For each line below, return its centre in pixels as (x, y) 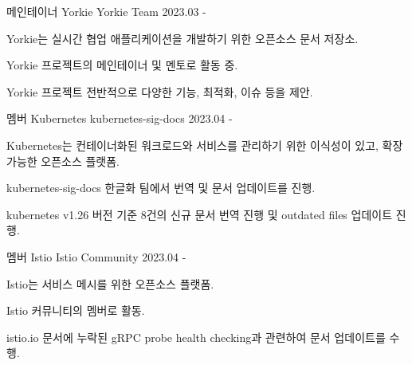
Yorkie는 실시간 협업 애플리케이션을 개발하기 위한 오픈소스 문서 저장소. (182, 38)
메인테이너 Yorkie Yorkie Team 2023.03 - (106, 11)
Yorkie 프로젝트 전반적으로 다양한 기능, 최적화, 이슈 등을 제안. (160, 91)
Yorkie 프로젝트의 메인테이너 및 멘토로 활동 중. (122, 65)
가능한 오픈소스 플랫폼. (63, 161)
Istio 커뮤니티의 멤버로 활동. (76, 310)
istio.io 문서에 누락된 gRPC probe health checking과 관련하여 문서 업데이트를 (196, 337)
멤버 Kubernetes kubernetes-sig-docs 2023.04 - (120, 118)
